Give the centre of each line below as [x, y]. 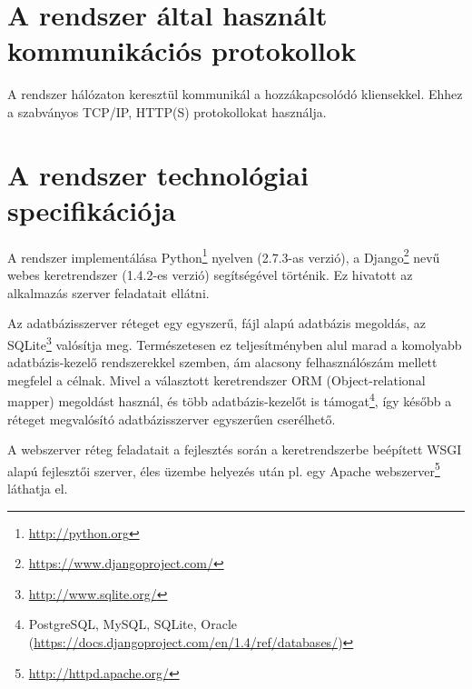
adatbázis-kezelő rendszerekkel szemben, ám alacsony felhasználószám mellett [222, 362]
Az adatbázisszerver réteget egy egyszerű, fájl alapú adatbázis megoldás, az [216, 323]
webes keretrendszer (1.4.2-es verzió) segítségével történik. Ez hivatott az [210, 275]
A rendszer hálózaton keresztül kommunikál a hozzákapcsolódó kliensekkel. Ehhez [235, 94]
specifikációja [92, 210]
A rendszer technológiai [158, 174]
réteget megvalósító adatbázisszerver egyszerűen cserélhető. [172, 419]
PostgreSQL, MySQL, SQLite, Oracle [133, 624]
